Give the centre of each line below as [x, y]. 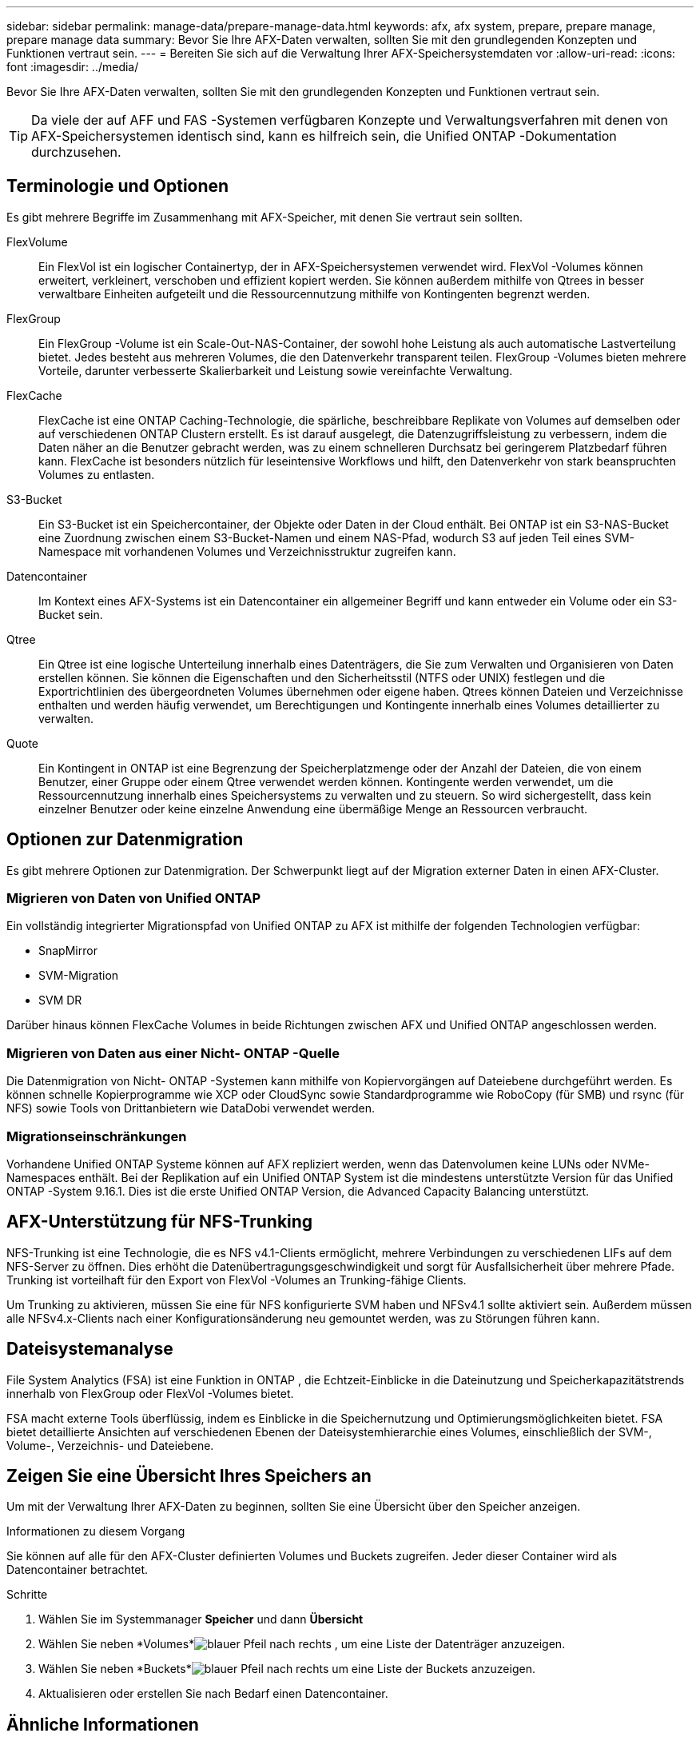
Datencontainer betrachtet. [77, 1570]
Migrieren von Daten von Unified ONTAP [134, 898]
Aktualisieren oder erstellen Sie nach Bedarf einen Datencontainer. [213, 1694]
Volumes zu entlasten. [97, 474]
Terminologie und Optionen [118, 186]
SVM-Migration [79, 976]
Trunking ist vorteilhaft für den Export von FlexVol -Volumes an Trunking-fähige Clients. [237, 1280]
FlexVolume [37, 242]
